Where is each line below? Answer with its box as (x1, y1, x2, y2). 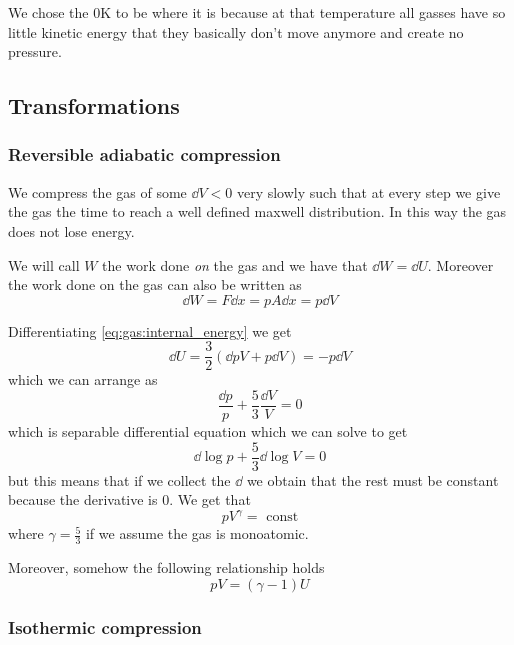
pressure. (8, 41, 62, 62)
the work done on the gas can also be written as (8, 274, 302, 295)
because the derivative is (8, 489, 158, 510)
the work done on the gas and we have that (102, 254, 368, 275)
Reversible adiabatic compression (8, 142, 281, 167)
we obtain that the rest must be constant (246, 469, 499, 490)
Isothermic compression (8, 614, 202, 639)
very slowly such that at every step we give (236, 181, 501, 202)
